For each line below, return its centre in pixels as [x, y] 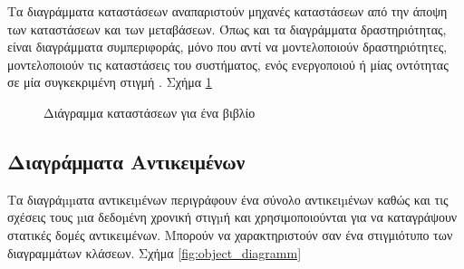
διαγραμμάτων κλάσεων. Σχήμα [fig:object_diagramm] [155, 252]
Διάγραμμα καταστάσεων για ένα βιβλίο [150, 112]
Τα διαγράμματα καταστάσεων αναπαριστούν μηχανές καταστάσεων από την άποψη [227, 11]
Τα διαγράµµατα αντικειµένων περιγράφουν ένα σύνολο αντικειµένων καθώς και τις [228, 199]
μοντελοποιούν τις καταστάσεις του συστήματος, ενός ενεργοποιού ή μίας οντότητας [228, 64]
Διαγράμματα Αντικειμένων [126, 161]
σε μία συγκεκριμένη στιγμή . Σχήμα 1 [110, 82]
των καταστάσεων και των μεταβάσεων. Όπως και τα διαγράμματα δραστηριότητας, [227, 29]
